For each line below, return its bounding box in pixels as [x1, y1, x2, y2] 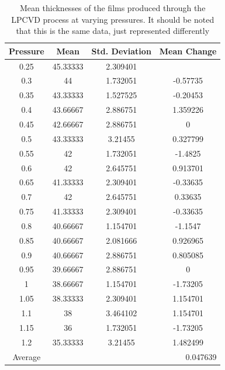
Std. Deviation [91, 44, 151, 57]
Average [12, 350, 41, 362]
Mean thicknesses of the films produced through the [20, 2, 206, 13]
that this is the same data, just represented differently [16, 25, 210, 37]
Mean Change [159, 44, 217, 57]
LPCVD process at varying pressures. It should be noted [11, 13, 214, 25]
